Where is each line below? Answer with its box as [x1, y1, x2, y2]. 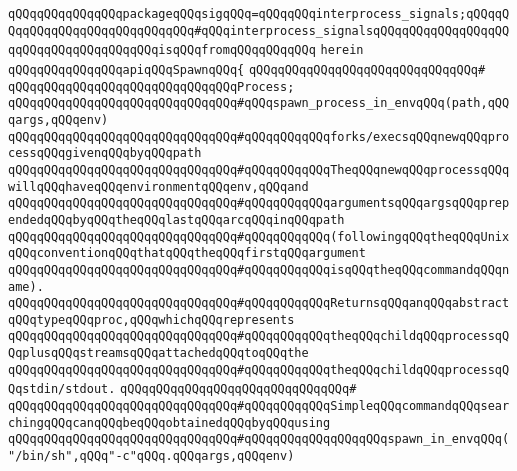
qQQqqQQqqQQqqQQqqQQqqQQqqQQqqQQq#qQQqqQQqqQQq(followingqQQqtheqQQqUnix [8, 229, 510, 244]
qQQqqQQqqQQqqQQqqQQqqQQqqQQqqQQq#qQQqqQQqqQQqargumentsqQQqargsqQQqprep [8, 196, 510, 211]
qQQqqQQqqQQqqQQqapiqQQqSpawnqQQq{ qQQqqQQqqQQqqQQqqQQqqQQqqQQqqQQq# [8, 62, 486, 77]
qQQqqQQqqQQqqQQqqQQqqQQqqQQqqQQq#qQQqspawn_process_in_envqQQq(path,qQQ [8, 96, 510, 111]
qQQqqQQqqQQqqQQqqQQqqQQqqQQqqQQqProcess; [8, 79, 295, 94]
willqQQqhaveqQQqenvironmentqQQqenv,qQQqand [8, 179, 309, 194]
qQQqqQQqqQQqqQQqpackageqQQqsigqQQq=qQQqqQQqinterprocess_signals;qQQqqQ [8, 7, 510, 21]
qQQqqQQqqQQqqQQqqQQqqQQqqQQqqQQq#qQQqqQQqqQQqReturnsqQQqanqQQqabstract [8, 296, 510, 311]
